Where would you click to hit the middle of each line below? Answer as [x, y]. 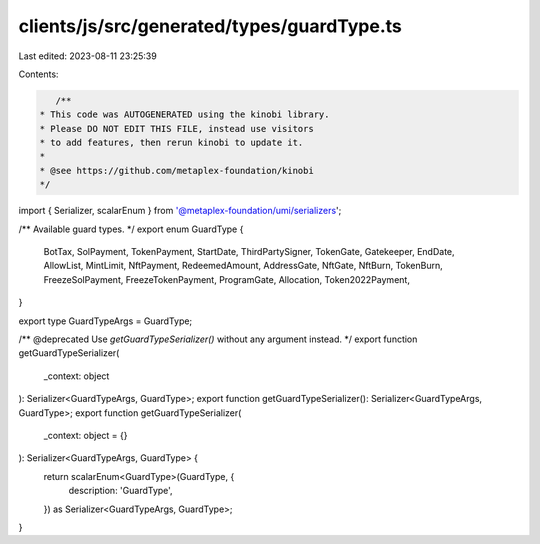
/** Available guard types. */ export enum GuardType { [131, 229]
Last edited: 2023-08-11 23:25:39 [87, 56]
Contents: [38, 74]
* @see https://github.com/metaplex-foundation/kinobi [176, 170]
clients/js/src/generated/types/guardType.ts [210, 26]
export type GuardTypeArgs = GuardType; [105, 321]
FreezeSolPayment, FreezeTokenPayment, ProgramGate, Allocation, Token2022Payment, [226, 279]
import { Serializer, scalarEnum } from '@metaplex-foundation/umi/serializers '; [180, 211]
